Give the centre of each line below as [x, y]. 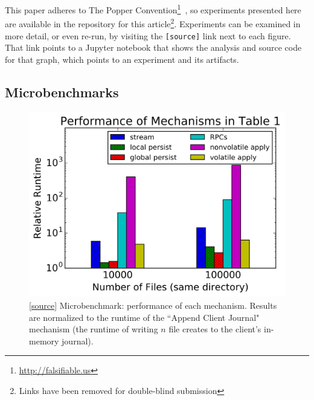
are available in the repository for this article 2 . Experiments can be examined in [153, 23]
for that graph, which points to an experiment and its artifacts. [122, 59]
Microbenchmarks [62, 92]
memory [44, 340]
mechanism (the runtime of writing [94, 329]
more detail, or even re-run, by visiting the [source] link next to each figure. [148, 35]
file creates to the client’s [215, 329]
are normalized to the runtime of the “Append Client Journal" [144, 317]
